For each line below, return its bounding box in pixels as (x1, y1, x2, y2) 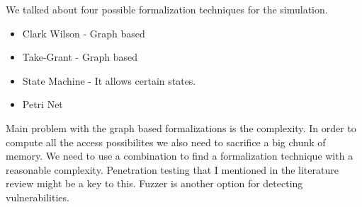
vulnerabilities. (6, 189, 69, 204)
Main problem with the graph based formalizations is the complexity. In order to (6, 120, 356, 135)
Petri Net (22, 97, 63, 112)
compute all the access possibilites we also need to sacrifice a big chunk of (6, 134, 326, 149)
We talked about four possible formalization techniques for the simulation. (6, 2, 328, 16)
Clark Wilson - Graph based (22, 25, 145, 40)
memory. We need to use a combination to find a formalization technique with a (6, 148, 353, 163)
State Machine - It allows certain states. (22, 73, 196, 88)
